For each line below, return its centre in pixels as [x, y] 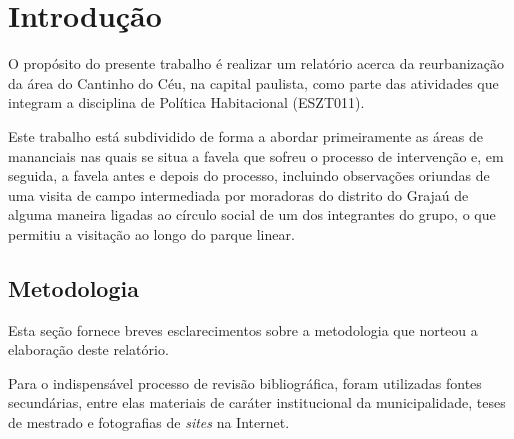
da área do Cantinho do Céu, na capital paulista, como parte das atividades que [253, 82]
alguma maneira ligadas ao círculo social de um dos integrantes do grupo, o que [252, 214]
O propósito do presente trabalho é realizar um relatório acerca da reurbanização [256, 63]
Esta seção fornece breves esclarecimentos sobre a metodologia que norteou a [243, 329]
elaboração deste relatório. [88, 349]
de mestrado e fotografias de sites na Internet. [149, 422]
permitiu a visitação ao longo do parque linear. [151, 233]
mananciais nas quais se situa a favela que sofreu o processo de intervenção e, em [256, 155]
